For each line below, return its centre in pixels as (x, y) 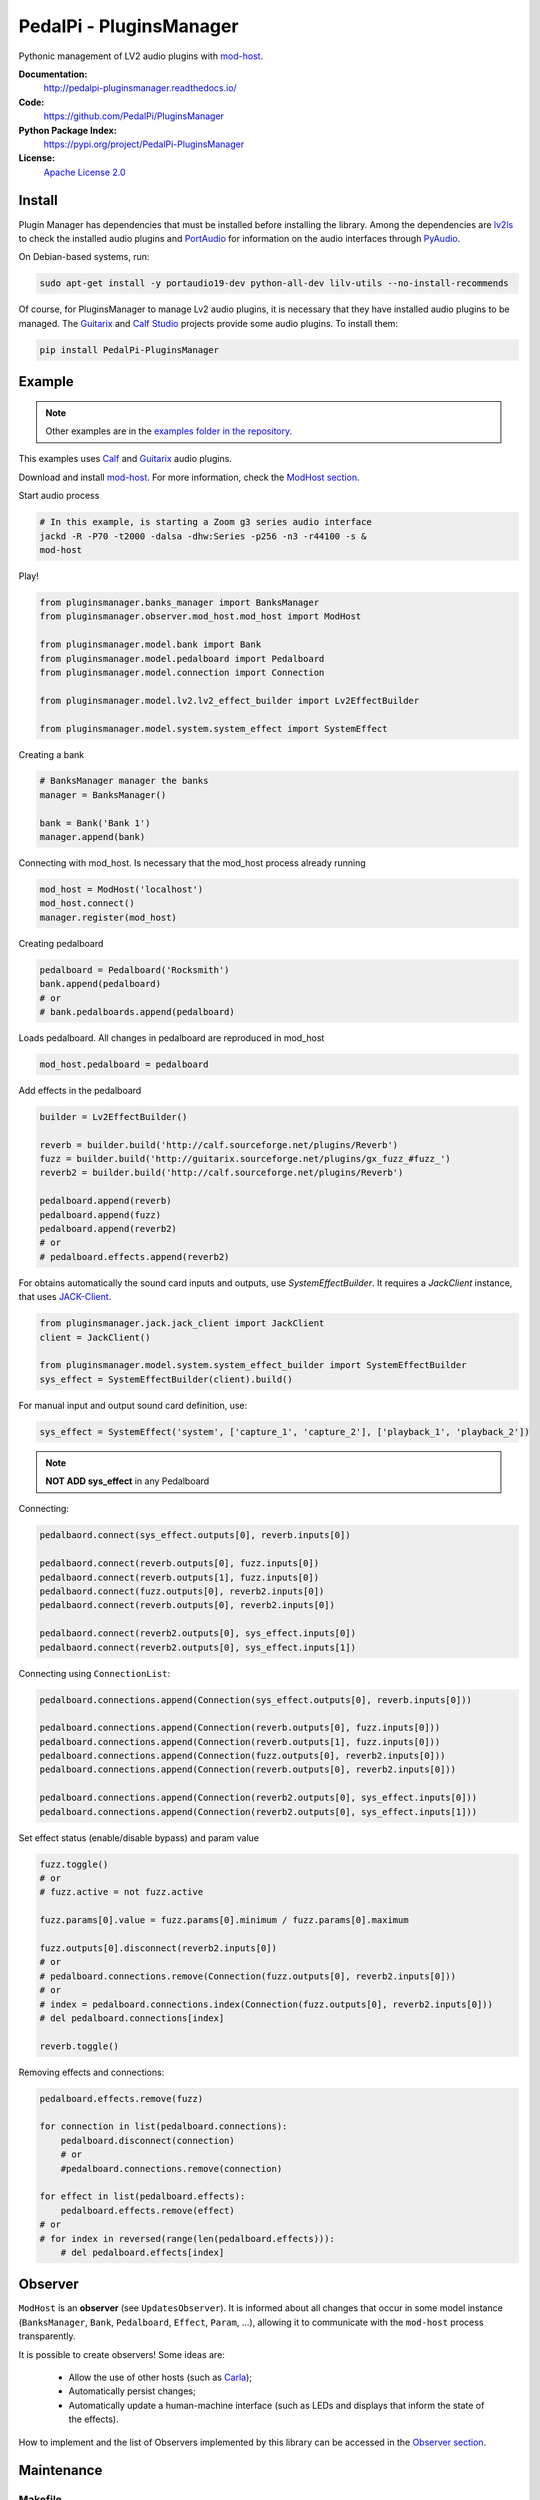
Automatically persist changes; (132, 2391)
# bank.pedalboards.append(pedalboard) (137, 1011)
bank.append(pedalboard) (100, 984)
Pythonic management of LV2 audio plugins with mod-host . (141, 56)
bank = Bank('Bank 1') (95, 823)
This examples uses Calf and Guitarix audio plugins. (125, 459)
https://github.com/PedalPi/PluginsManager (134, 116)
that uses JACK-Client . (65, 1297)
